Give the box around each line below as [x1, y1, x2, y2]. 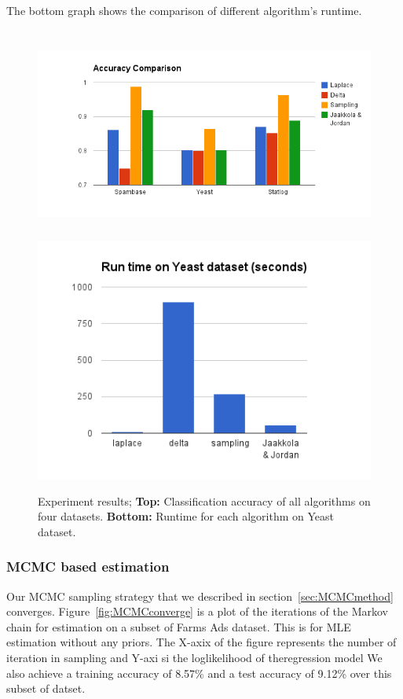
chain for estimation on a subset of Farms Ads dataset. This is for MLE [6, 618, 351, 635]
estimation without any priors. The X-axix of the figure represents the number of [6, 634, 397, 650]
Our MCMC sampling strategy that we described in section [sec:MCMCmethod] [6, 587, 394, 604]
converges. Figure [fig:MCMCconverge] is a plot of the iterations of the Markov [6, 603, 388, 620]
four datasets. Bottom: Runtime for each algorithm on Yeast [38, 508, 334, 524]
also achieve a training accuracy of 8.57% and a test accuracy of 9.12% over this [6, 664, 392, 681]
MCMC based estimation [6, 557, 170, 576]
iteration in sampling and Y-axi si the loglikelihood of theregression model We [6, 649, 383, 666]
